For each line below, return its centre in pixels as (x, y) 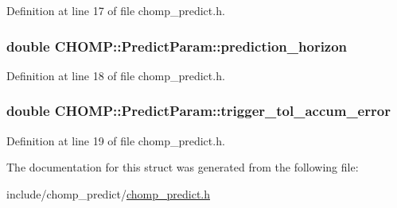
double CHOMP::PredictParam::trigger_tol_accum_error (198, 111)
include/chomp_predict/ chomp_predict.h (109, 193)
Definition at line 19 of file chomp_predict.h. (116, 140)
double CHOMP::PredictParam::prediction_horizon (177, 46)
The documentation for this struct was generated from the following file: (183, 167)
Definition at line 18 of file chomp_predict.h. (116, 75)
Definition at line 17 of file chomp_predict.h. (116, 10)
